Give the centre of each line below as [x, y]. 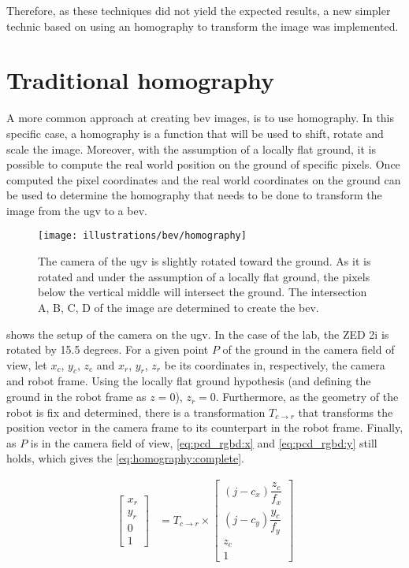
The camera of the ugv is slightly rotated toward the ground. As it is [204, 261]
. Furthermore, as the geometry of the [307, 397]
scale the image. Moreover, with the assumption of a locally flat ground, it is [191, 148]
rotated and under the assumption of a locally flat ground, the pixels [204, 276]
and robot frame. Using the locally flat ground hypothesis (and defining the [189, 381]
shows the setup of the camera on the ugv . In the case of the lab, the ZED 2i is [198, 334]
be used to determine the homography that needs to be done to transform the [194, 195]
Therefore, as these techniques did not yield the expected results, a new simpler [199, 10]
